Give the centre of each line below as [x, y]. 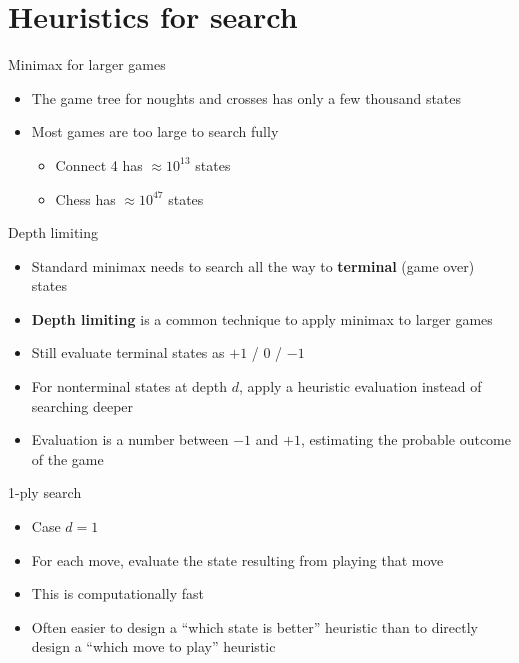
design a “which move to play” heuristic [153, 646]
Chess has [85, 198]
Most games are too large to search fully [155, 131]
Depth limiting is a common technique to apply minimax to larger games [262, 318]
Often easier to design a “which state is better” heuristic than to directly [254, 626]
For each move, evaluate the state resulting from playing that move [237, 559]
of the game [67, 458]
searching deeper [82, 405]
